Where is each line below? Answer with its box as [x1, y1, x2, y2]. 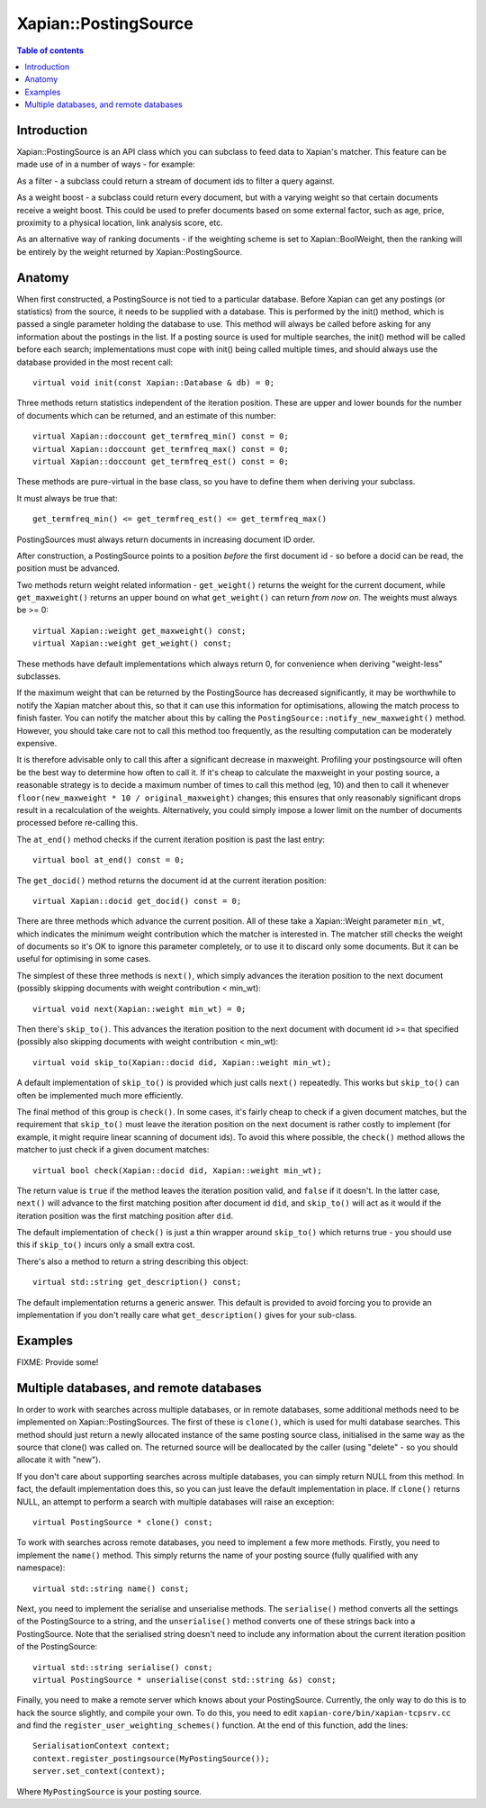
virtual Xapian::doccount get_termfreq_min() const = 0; [32, 431, 290, 441]
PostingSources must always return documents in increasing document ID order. [16, 534, 316, 545]
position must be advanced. [16, 563, 121, 574]
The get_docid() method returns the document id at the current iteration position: [16, 874, 327, 886]
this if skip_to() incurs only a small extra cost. [16, 1239, 195, 1251]
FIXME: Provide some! [16, 1356, 99, 1368]
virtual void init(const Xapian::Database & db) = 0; [32, 378, 274, 387]
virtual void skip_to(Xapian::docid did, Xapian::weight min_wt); [32, 1057, 332, 1067]
